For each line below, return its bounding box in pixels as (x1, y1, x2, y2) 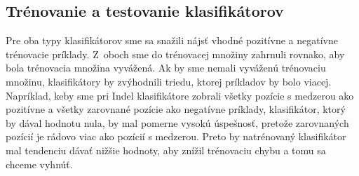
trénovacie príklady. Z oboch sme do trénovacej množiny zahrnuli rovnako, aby (6, 46, 345, 61)
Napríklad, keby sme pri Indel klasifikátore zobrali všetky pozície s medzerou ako (6, 88, 354, 102)
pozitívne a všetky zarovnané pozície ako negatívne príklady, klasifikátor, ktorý (6, 102, 346, 116)
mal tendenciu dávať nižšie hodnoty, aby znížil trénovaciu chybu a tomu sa (6, 142, 326, 157)
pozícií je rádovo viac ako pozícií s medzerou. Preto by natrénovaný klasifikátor (6, 129, 346, 144)
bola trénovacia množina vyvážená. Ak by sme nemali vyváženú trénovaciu (6, 60, 326, 75)
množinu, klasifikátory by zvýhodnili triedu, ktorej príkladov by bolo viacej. (6, 74, 332, 88)
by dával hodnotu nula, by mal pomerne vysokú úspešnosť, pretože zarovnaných (6, 115, 349, 130)
